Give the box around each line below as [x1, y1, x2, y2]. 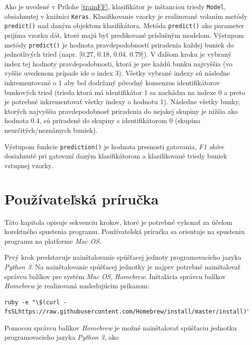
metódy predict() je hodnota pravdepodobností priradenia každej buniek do [4, 39, 234, 49]
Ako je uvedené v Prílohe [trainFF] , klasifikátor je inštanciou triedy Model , [4, 1, 226, 11]
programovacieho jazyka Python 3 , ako [4, 332, 119, 342]
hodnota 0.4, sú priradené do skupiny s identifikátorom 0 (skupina [4, 115, 201, 125]
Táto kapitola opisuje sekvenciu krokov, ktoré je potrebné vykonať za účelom [4, 217, 233, 227]
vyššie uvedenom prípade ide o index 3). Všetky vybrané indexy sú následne [4, 68, 230, 78]
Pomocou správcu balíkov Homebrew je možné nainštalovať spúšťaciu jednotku [4, 322, 237, 332]
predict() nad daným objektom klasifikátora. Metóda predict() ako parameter [4, 20, 244, 31]
